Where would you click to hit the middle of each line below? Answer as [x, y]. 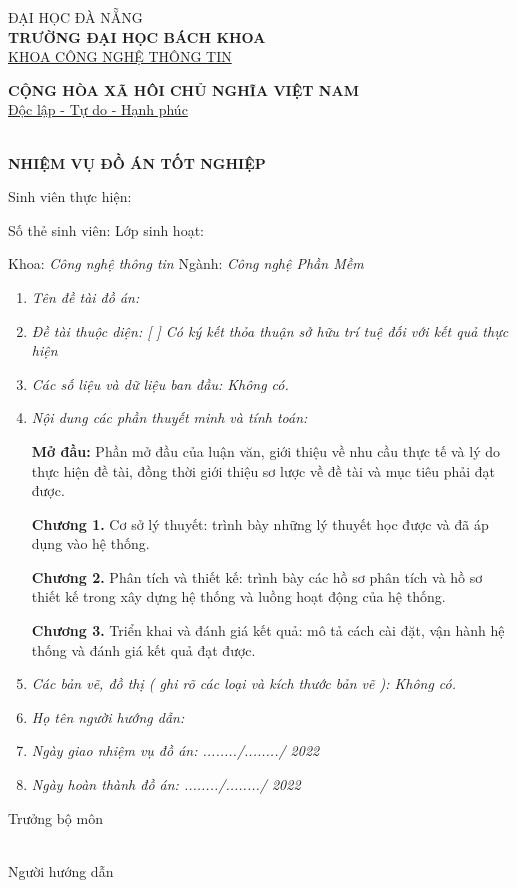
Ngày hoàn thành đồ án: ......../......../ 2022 [166, 784]
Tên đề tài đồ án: [85, 296]
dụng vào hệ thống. [90, 543]
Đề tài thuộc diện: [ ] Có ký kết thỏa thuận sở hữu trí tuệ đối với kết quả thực [270, 330]
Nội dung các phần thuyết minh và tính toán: [169, 417]
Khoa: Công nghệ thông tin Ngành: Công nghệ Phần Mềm [186, 263]
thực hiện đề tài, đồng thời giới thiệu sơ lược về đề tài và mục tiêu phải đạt [263, 470]
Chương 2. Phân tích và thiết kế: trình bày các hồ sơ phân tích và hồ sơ [257, 576]
